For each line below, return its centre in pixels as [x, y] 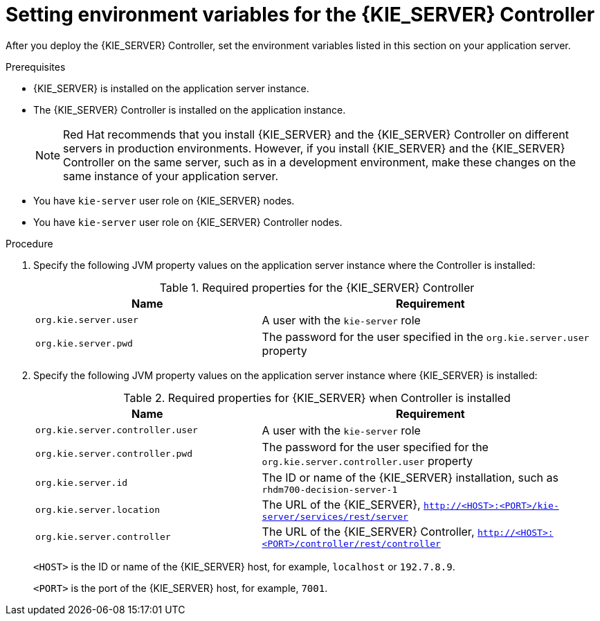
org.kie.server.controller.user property [367, 461]
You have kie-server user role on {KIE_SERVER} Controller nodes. [188, 222]
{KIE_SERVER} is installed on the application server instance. [171, 88]
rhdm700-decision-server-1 [330, 489]
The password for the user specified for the [375, 447]
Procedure [29, 243]
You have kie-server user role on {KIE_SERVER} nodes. [164, 200]
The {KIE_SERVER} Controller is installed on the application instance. [190, 110]
